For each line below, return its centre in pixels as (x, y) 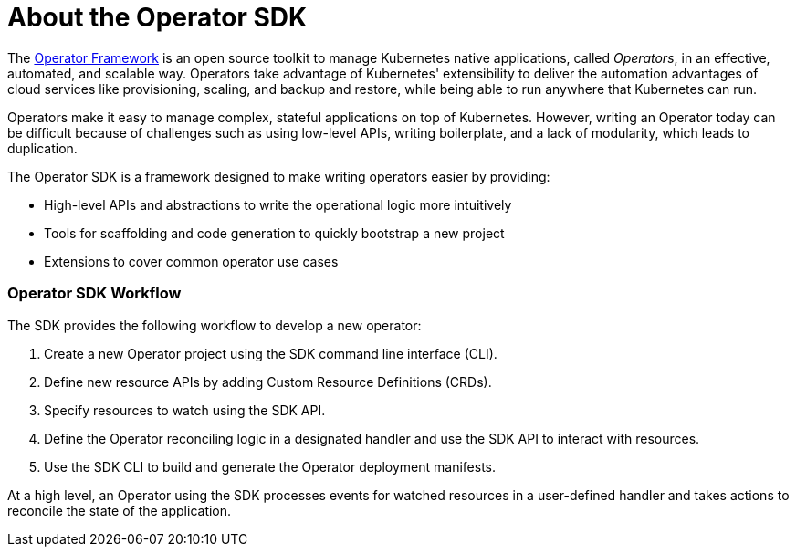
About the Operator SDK (157, 17)
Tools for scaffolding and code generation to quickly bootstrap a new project (274, 233)
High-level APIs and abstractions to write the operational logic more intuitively (278, 204)
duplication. (42, 148)
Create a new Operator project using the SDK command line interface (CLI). (271, 353)
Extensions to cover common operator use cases (191, 261)
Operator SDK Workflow (94, 293)
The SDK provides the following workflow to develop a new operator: (215, 325)
